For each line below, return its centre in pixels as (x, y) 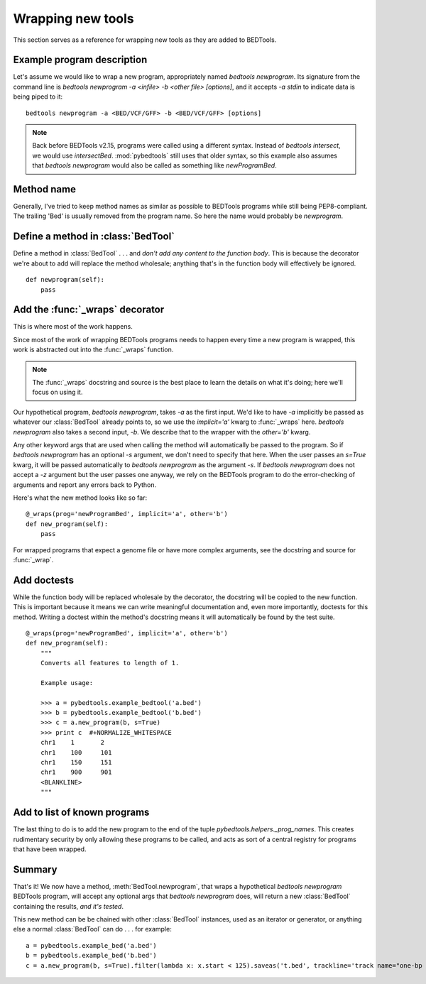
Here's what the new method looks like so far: (80, 498)
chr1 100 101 (76, 752)
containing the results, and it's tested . (69, 906)
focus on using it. (58, 392)
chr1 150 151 (76, 762)
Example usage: (67, 683)
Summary (35, 869)
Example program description (80, 60)
